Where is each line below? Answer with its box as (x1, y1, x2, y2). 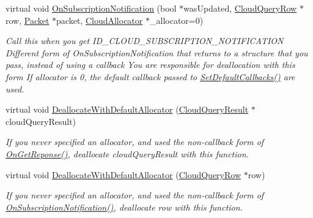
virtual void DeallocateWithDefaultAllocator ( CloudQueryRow (6, 168, 241, 181)
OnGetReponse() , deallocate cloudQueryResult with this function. (6, 147, 249, 160)
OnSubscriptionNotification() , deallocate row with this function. (6, 200, 243, 213)
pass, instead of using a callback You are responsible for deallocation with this (6, 58, 295, 71)
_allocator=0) (149, 13, 204, 26)
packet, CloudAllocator (56, 13, 143, 26)
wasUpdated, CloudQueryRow (183, 2, 297, 14)
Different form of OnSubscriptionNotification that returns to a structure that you (6, 46, 308, 59)
